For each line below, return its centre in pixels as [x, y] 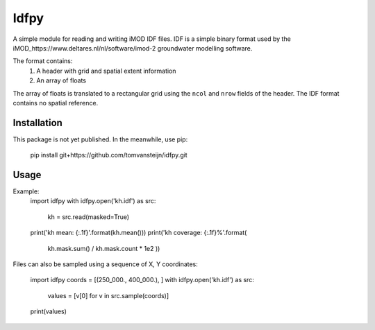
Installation [37, 122]
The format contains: [43, 61]
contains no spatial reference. [56, 103]
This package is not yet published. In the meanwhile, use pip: [100, 139]
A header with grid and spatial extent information [106, 71]
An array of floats [61, 80]
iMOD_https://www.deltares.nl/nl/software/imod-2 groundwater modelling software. [133, 48]
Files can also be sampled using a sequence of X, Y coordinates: [105, 264]
